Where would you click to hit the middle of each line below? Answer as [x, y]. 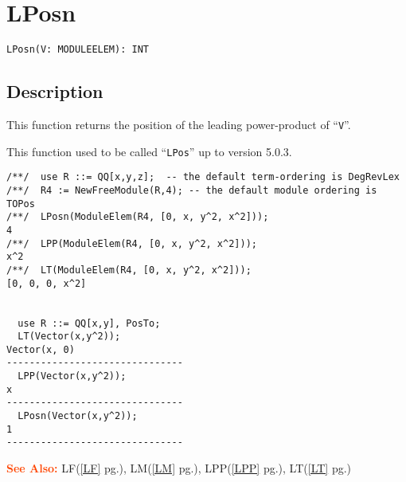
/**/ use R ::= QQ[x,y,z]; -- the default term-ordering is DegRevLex [203, 177]
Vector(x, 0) [41, 349]
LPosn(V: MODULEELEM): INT [78, 50]
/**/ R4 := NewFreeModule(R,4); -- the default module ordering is [192, 190]
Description [55, 91]
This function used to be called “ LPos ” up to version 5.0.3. [149, 151]
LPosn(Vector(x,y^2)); [78, 416]
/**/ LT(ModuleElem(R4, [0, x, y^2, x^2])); [129, 270]
